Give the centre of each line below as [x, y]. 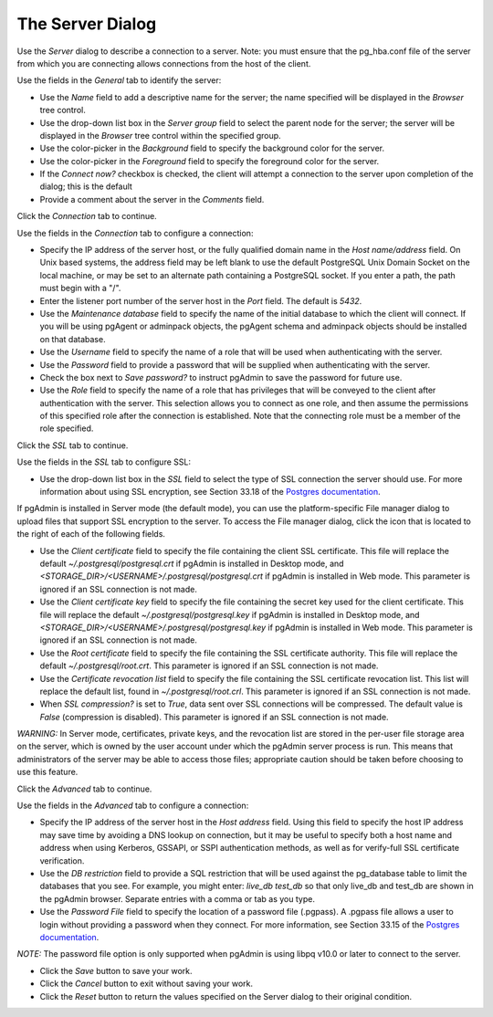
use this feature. [47, 772]
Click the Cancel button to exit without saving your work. [147, 984]
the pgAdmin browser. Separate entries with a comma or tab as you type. [177, 898]
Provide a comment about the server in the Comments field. [152, 199]
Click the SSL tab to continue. [73, 445]
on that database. [73, 339]
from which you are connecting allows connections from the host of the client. [164, 63]
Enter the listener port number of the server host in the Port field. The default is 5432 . [201, 300]
